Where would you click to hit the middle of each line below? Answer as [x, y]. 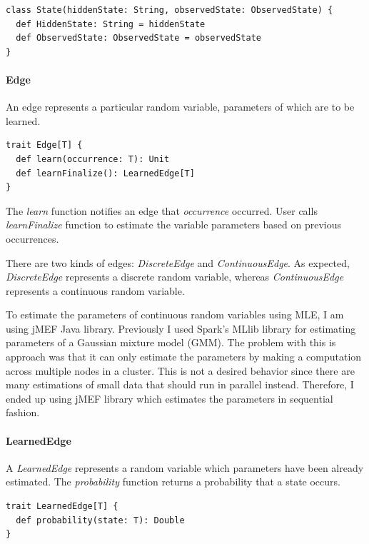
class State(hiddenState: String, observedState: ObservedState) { [170, 10]
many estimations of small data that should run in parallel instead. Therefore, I [180, 384]
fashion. [23, 412]
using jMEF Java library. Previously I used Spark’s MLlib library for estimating [181, 328]
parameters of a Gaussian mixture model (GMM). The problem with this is [171, 342]
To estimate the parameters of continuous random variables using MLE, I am [175, 314]
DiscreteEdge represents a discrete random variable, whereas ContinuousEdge [175, 277]
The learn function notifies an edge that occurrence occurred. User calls [162, 210]
